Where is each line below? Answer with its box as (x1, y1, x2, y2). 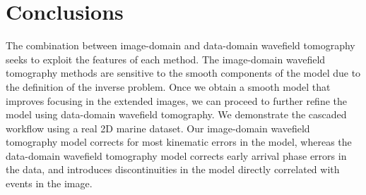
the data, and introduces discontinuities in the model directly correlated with (6, 162, 340, 177)
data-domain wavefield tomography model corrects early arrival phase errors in (6, 148, 347, 163)
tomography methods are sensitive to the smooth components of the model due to (6, 65, 361, 80)
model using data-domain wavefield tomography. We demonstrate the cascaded (6, 107, 347, 122)
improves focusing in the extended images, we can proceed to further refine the (6, 93, 348, 108)
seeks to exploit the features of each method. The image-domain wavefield (6, 51, 326, 66)
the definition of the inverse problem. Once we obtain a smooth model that (6, 79, 331, 94)
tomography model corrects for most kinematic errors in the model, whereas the (6, 134, 352, 149)
